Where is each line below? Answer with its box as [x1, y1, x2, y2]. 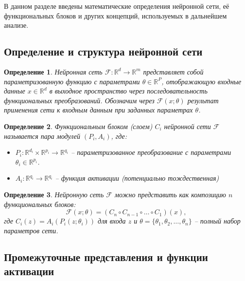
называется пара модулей [4, 131, 80, 141]
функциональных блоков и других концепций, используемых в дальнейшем [4, 10, 227, 20]
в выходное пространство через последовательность [49, 86, 208, 96]
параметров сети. [4, 225, 58, 235]
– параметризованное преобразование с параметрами [71, 147, 231, 157]
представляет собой [143, 66, 204, 76]
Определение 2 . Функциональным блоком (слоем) [4, 121, 153, 131]
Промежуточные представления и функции [4, 249, 208, 264]
